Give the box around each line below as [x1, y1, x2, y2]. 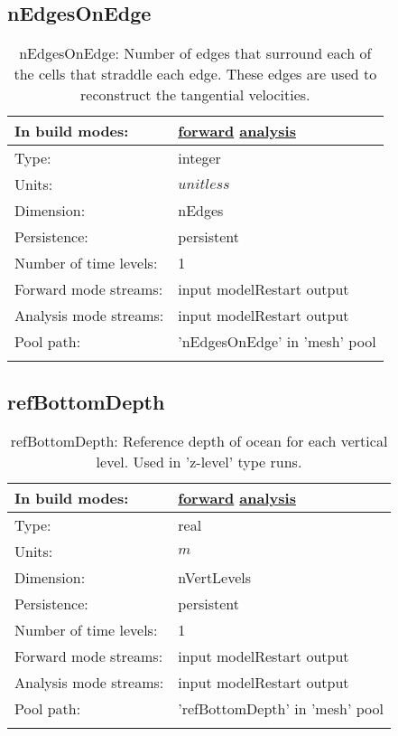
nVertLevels [178, 567, 252, 589]
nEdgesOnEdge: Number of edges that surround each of [19, 42, 372, 64]
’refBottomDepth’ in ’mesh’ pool [178, 698, 384, 720]
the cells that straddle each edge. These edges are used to [14, 63, 377, 85]
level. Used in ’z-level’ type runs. [96, 451, 302, 473]
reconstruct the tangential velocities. [80, 84, 310, 106]
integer [178, 147, 221, 169]
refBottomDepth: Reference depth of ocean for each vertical [10, 430, 388, 452]
